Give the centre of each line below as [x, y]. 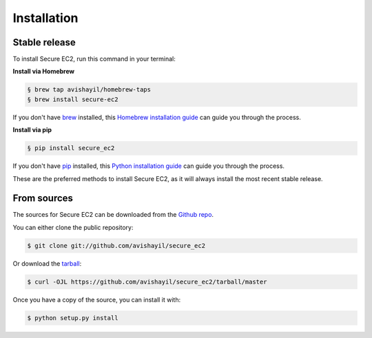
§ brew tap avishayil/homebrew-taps [89, 90]
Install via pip [32, 130]
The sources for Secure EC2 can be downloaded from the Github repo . [113, 215]
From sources [43, 199]
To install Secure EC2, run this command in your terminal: [94, 59]
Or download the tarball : [47, 263]
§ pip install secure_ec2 [71, 148]
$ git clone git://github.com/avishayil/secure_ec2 [116, 245]
